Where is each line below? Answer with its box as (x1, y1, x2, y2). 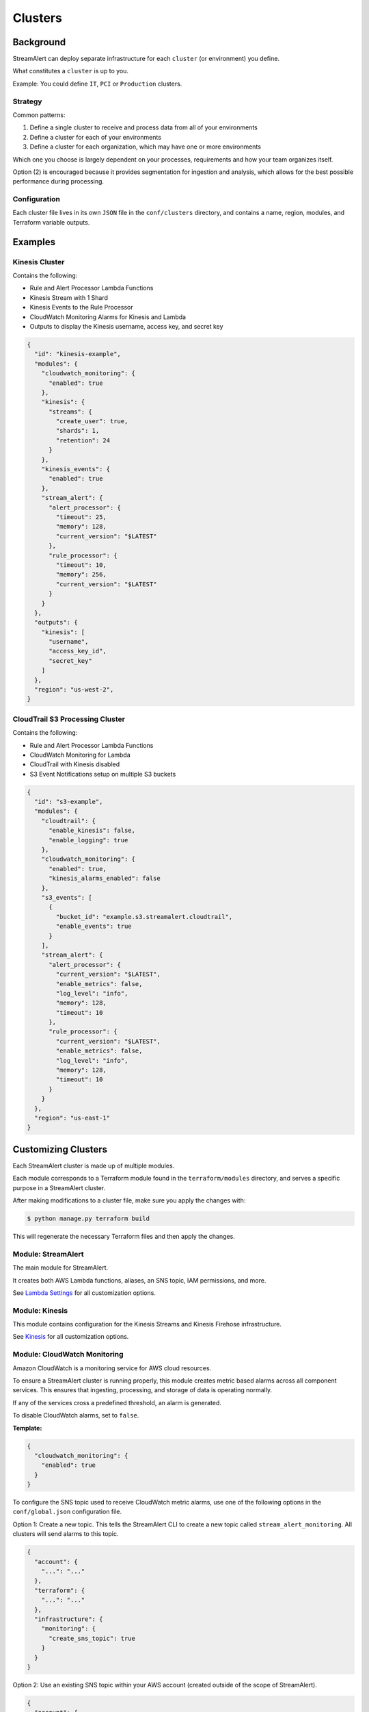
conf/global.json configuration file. (12, 1507, 122, 1516)
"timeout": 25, (55, 513, 107, 520)
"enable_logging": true (49, 836, 128, 844)
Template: (12, 1424, 42, 1432)
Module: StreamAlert (12, 1249, 84, 1259)
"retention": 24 (55, 436, 111, 444)
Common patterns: (12, 110, 66, 119)
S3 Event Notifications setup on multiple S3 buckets (29, 770, 176, 778)
